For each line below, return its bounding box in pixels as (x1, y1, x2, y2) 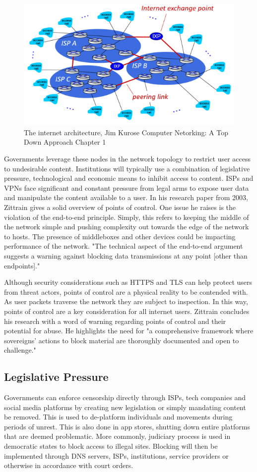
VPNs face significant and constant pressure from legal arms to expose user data (4, 182, 249, 193)
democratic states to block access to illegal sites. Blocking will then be (4, 441, 218, 451)
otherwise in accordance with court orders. (4, 460, 133, 471)
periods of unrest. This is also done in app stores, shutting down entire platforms (4, 421, 250, 431)
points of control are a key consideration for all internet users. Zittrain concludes (4, 306, 250, 316)
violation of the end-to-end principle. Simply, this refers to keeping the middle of (4, 211, 249, 222)
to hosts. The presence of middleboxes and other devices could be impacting (4, 231, 236, 241)
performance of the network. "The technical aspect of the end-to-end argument (4, 241, 243, 251)
